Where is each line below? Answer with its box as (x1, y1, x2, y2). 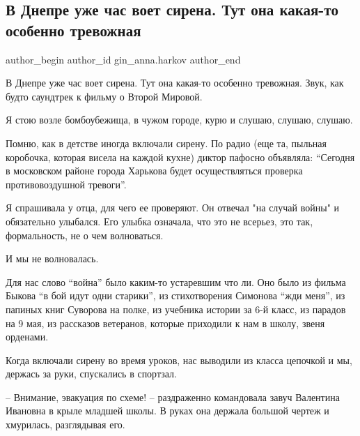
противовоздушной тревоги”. (6, 176, 127, 191)
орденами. (6, 329, 49, 344)
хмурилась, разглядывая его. (6, 417, 125, 432)
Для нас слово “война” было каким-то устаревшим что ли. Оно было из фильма (6, 274, 346, 289)
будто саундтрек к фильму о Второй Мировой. (6, 89, 203, 103)
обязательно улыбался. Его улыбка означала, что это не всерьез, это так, (6, 213, 313, 228)
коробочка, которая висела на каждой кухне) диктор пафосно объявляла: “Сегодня (6, 149, 355, 164)
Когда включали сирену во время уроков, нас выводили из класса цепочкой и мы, (6, 352, 352, 367)
